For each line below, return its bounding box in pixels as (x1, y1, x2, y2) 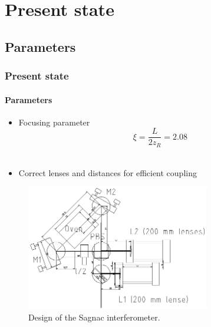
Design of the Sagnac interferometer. (28, 311, 160, 323)
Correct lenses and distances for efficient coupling (18, 166, 197, 179)
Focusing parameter (18, 115, 90, 128)
